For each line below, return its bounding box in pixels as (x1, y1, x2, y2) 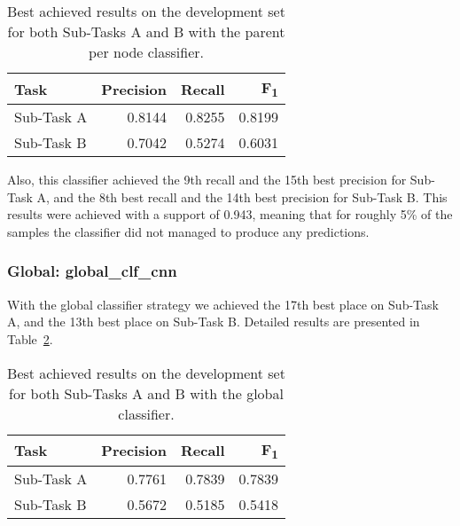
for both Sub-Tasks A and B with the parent (7, 21, 285, 42)
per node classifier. (88, 42, 205, 62)
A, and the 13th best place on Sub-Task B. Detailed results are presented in (7, 312, 420, 331)
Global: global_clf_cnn (7, 260, 177, 282)
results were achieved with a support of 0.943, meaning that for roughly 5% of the (7, 205, 453, 224)
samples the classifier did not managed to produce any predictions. (7, 222, 370, 240)
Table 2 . (7, 329, 53, 348)
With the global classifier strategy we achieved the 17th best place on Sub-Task (7, 294, 439, 313)
